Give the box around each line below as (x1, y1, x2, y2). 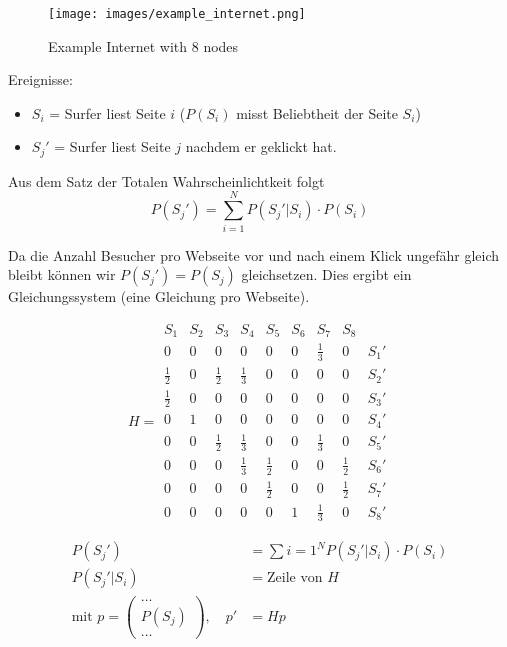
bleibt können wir (8, 264, 116, 285)
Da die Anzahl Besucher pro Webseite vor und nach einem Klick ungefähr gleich (8, 244, 500, 265)
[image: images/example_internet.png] (48, 7, 306, 21)
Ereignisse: (8, 69, 73, 90)
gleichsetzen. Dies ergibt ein (241, 264, 412, 285)
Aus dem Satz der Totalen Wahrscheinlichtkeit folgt (8, 170, 325, 191)
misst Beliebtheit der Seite (236, 102, 398, 123)
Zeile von (267, 571, 323, 586)
